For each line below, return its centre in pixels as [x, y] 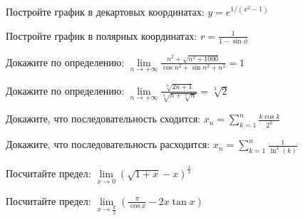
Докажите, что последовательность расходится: [108, 144]
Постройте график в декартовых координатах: [105, 11]
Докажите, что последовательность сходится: [103, 119]
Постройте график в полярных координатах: [102, 35]
